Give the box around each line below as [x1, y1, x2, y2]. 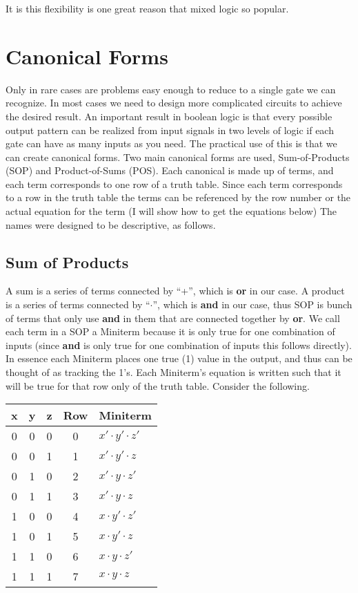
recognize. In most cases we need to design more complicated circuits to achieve [6, 95, 342, 110]
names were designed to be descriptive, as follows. [6, 217, 216, 232]
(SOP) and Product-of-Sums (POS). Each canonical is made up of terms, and [6, 163, 334, 178]
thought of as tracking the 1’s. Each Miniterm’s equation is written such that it [6, 365, 341, 379]
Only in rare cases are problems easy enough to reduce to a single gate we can [6, 82, 336, 96]
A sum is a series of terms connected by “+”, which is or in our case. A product [6, 283, 345, 298]
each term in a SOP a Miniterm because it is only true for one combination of [6, 324, 335, 339]
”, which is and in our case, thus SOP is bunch [152, 297, 352, 312]
